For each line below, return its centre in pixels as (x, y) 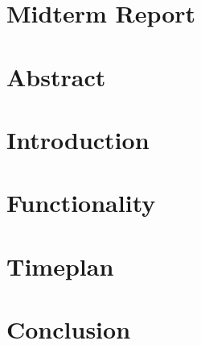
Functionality (81, 203)
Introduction (78, 139)
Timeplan (60, 266)
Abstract (56, 76)
